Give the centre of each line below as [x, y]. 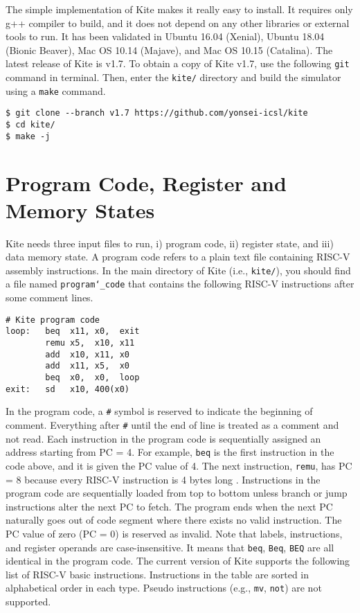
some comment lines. [49, 297]
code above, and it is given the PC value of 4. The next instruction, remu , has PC [179, 465]
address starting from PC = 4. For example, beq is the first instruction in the [170, 452]
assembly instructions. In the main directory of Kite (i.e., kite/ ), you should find [178, 270]
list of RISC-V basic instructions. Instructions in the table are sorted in [157, 574]
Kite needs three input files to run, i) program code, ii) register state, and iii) [170, 243]
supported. [28, 601]
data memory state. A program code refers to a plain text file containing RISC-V [178, 257]
